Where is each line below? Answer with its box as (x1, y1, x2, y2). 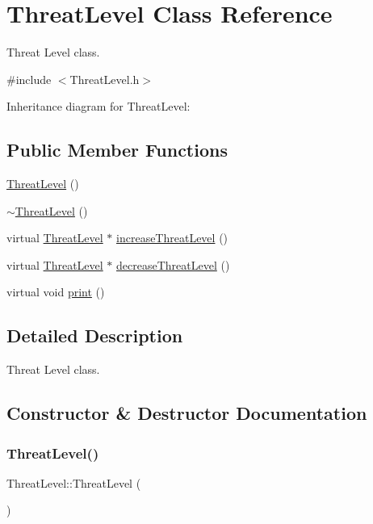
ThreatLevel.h (69, 70, 140, 87)
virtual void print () (6, 283, 105, 300)
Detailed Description (6, 323, 183, 348)
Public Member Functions (6, 137, 228, 162)
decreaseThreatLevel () (116, 256, 230, 273)
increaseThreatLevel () (116, 229, 228, 246)
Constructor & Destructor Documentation (6, 400, 367, 425)
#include (6, 70, 52, 87)
